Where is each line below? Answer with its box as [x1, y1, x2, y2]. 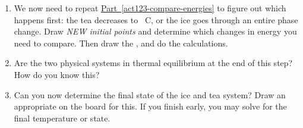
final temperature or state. [14, 111, 111, 124]
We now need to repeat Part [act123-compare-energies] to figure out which [14, 2, 286, 14]
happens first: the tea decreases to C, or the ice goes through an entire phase [14, 13, 298, 26]
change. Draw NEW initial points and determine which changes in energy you [14, 25, 297, 38]
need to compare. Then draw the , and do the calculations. [14, 36, 228, 49]
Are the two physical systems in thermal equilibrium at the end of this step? [14, 57, 293, 69]
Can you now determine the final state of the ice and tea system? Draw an [14, 88, 286, 101]
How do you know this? [14, 68, 100, 80]
